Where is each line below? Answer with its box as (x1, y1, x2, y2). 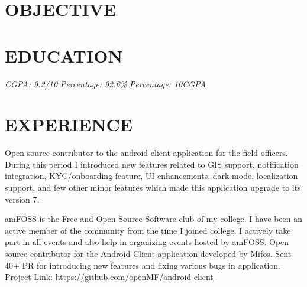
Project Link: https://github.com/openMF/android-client (5, 270, 214, 283)
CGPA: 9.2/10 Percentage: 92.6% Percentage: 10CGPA (5, 77, 206, 90)
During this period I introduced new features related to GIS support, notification (5, 158, 299, 170)
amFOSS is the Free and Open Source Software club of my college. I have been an (5, 213, 303, 225)
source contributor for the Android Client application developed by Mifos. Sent (5, 247, 292, 259)
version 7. (5, 193, 40, 205)
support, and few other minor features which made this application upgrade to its (5, 181, 301, 193)
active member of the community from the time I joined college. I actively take (5, 224, 291, 236)
